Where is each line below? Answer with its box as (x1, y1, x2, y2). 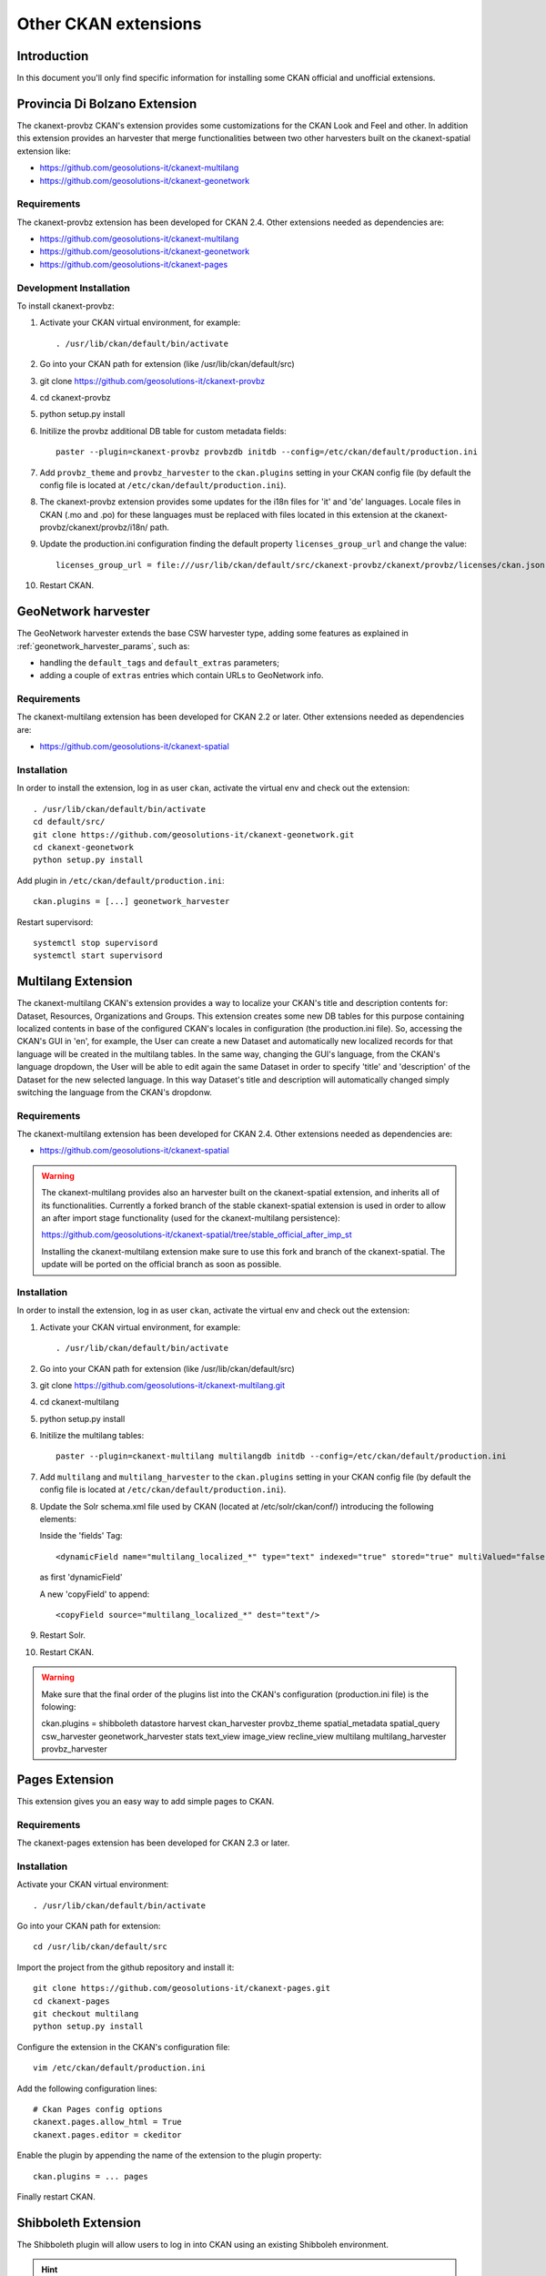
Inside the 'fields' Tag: (39, 1530, 123, 1541)
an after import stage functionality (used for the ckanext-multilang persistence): (41, 1213, 340, 1224)
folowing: (41, 1701, 76, 1712)
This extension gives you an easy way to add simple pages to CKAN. (16, 1796, 275, 1806)
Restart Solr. (39, 1630, 86, 1641)
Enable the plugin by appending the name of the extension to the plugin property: (16, 2149, 322, 2161)
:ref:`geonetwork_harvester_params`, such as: (16, 640, 190, 651)
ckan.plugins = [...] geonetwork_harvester (33, 897, 230, 907)
